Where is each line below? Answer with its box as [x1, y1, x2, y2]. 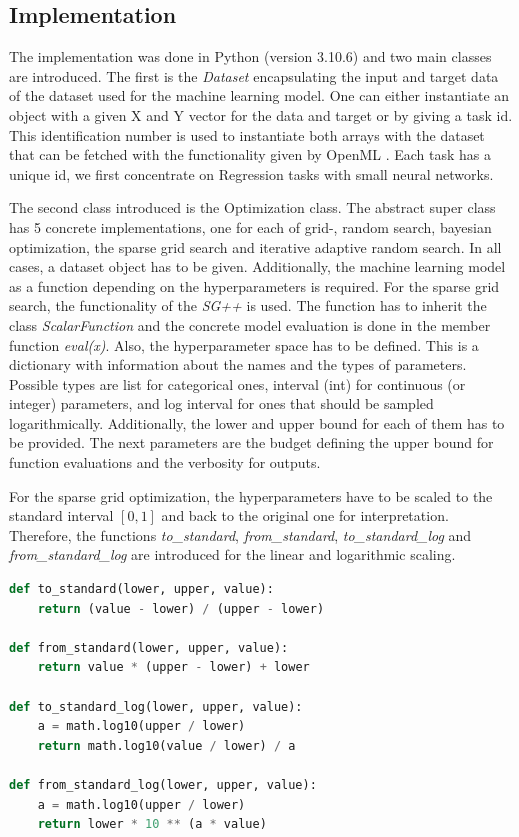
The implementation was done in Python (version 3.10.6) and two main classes [9, 46, 492, 67]
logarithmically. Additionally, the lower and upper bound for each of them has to [9, 412, 505, 433]
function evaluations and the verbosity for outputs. [9, 452, 321, 473]
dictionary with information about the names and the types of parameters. [9, 354, 467, 375]
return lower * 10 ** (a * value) [37, 817, 267, 832]
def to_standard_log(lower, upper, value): [9, 699, 303, 714]
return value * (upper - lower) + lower [37, 660, 310, 675]
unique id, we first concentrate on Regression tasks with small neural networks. [9, 163, 494, 184]
